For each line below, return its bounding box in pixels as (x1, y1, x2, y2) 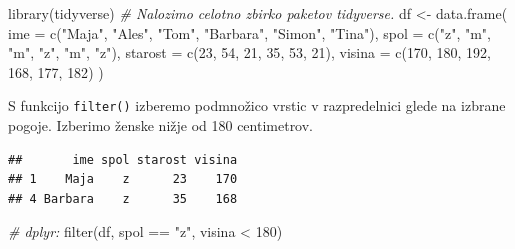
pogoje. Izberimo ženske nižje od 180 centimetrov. (8, 115, 314, 136)
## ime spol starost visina (8, 152, 238, 167)
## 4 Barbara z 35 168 (8, 191, 238, 206)
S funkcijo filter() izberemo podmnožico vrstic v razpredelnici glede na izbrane (8, 95, 506, 116)
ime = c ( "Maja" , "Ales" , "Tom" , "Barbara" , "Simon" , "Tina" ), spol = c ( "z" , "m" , (8, 22, 492, 43)
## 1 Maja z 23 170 (8, 172, 238, 187)
